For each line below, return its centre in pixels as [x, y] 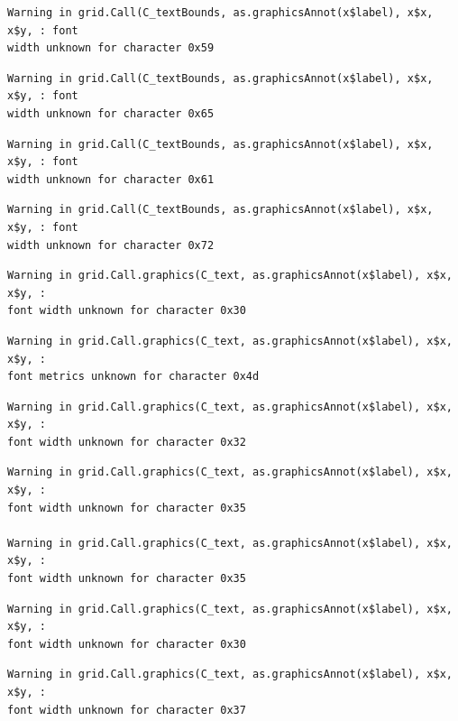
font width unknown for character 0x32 [127, 442]
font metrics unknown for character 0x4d [133, 377]
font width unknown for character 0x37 [127, 710]
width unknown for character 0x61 [111, 179]
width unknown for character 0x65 [111, 113]
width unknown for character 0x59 [111, 48]
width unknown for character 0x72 [111, 245]
